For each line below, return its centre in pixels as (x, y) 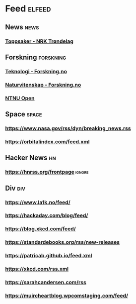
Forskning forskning (36, 57)
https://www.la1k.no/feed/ (38, 202)
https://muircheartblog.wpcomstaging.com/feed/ (67, 296)
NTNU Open (20, 98)
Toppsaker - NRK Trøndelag (39, 41)
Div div (15, 188)
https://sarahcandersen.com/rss (46, 283)
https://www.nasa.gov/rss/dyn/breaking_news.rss (68, 128)
